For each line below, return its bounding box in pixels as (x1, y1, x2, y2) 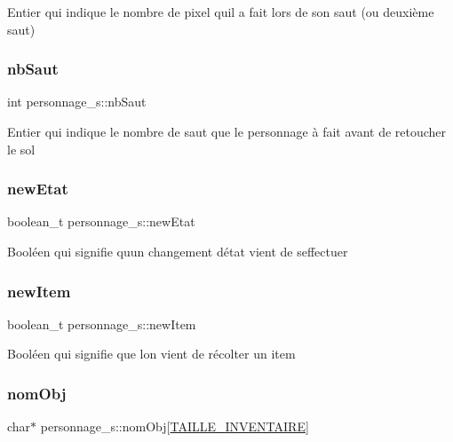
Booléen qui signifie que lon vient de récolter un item (7, 344, 296, 363)
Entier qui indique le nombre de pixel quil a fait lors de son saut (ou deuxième (7, 3, 434, 20)
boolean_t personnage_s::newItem (7, 314, 196, 333)
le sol (7, 139, 36, 158)
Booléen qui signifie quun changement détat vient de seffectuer (7, 242, 348, 260)
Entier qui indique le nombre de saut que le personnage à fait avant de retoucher (7, 122, 447, 140)
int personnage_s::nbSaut (7, 92, 147, 111)
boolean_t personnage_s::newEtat (7, 212, 195, 231)
